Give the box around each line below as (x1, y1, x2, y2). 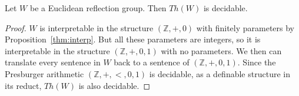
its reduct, (5, 79, 42, 91)
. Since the (237, 56, 276, 68)
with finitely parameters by (196, 21, 295, 34)
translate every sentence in (5, 56, 101, 68)
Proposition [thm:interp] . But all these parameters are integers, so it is (5, 33, 261, 45)
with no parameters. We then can (161, 44, 282, 57)
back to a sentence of (114, 56, 190, 68)
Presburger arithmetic (5, 67, 84, 80)
